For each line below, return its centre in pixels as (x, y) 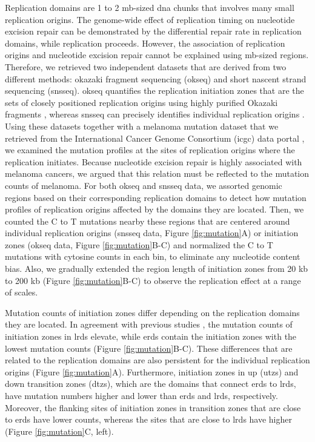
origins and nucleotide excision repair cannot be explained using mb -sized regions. (157, 55)
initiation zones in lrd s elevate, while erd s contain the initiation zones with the (151, 336)
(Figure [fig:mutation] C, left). (59, 431)
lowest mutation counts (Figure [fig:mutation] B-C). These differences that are (149, 348)
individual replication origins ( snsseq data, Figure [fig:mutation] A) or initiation (152, 233)
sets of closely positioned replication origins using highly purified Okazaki (141, 102)
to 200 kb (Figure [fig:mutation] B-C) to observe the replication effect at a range (153, 280)
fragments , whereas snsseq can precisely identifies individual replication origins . (155, 114)
